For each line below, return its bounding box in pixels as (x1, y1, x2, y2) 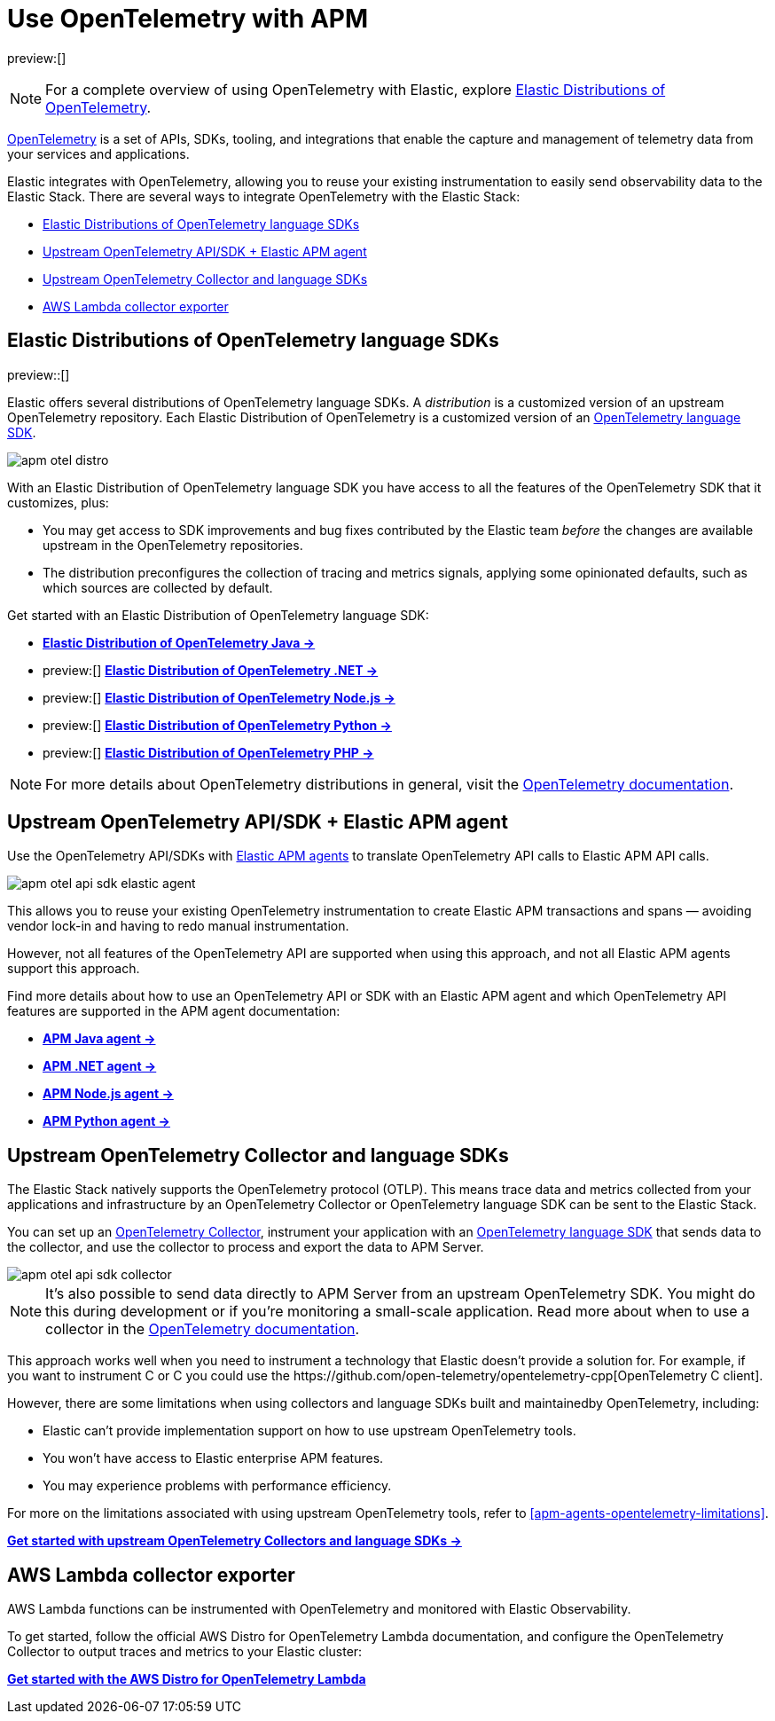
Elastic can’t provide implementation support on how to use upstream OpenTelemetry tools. (43, 1423, 576, 1439)
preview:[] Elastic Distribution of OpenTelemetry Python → (43, 717, 392, 733)
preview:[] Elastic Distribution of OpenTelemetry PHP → (43, 744, 374, 760)
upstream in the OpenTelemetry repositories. (43, 537, 303, 553)
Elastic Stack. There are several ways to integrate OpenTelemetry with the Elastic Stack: (7, 188, 521, 204)
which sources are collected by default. (43, 579, 273, 595)
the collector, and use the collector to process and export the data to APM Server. (7, 1239, 484, 1255)
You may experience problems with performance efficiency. (43, 1478, 392, 1494)
